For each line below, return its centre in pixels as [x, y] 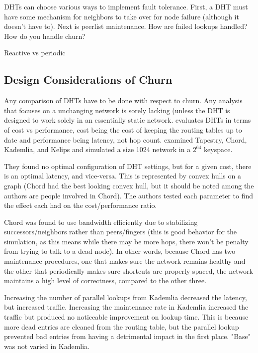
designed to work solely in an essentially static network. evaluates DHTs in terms [128, 120]
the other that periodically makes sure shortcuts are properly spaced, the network [129, 270]
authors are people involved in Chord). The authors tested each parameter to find [129, 195]
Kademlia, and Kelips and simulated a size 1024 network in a [97, 149]
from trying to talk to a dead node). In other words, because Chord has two [120, 251]
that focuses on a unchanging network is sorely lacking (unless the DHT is [117, 110]
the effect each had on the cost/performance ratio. [81, 205]
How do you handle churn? [45, 36]
